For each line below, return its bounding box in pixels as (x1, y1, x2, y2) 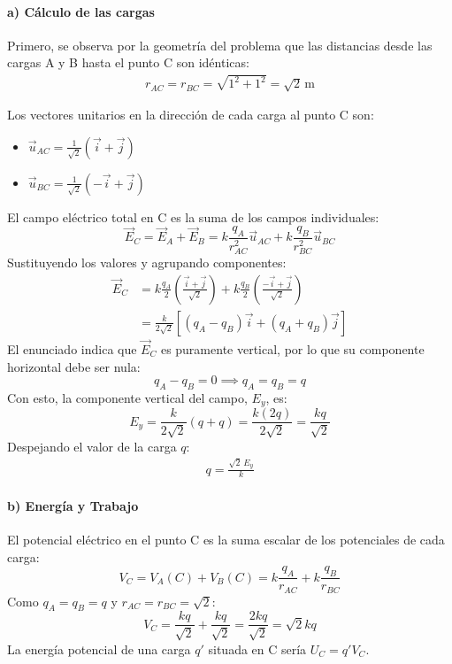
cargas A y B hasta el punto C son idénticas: (7, 53, 249, 72)
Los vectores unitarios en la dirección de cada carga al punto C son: (7, 105, 374, 124)
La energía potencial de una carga (7, 639, 191, 658)
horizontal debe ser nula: (7, 357, 141, 375)
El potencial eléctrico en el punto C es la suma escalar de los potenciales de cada (7, 530, 445, 549)
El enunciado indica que (7, 340, 137, 359)
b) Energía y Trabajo (7, 496, 139, 514)
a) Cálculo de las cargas (7, 2, 155, 20)
